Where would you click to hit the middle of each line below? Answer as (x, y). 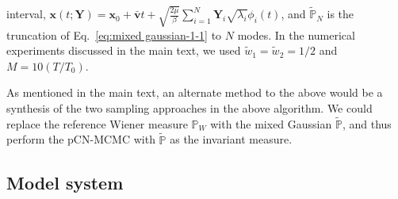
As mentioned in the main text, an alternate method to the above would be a (195, 92)
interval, (26, 14)
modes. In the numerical (296, 34)
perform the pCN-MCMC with (81, 139)
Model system (65, 182)
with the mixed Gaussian (271, 123)
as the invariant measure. (231, 139)
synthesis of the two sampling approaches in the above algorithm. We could (189, 107)
